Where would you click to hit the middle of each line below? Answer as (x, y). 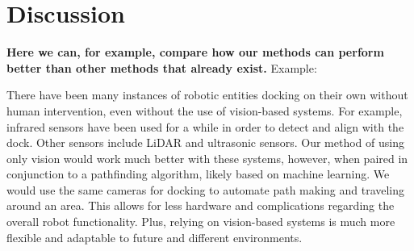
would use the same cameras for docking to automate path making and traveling (206, 189)
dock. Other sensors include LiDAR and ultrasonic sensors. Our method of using (205, 142)
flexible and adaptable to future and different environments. (155, 237)
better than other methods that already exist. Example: (162, 67)
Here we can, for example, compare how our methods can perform (195, 52)
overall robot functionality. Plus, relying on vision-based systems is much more (201, 222)
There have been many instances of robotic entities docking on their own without (207, 95)
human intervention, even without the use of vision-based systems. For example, (205, 110)
